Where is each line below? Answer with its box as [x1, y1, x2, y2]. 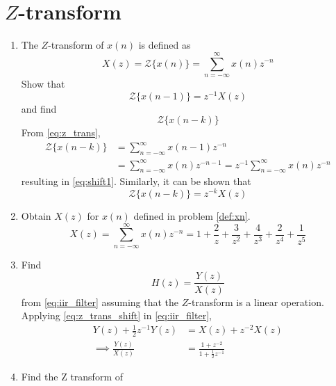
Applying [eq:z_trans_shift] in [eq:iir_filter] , [21, 308, 212, 323]
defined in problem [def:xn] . [133, 209, 251, 223]
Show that [21, 76, 65, 90]
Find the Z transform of [21, 369, 123, 383]
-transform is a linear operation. [188, 294, 324, 309]
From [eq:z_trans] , [21, 125, 101, 140]
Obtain [21, 209, 51, 223]
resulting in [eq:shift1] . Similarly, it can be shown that [21, 174, 251, 188]
